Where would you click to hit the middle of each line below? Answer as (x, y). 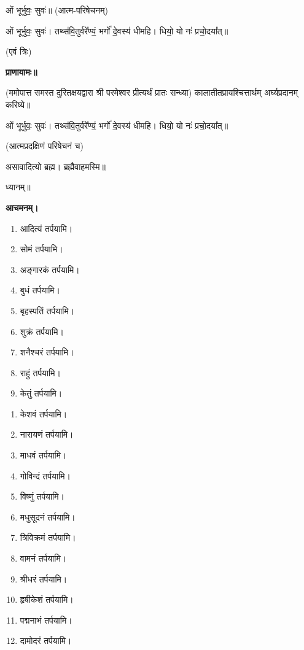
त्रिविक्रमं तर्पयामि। (48, 537)
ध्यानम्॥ (18, 187)
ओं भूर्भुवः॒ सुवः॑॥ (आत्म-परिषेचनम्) (57, 10)
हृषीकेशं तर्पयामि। (47, 599)
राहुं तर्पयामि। (40, 372)
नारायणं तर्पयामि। (47, 434)
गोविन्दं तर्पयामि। (45, 475)
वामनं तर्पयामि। (43, 558)
